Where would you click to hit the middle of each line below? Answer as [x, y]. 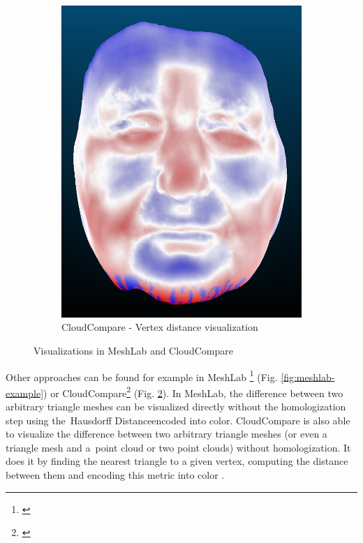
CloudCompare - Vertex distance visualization [160, 327]
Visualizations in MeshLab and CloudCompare [133, 350]
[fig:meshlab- [308, 377]
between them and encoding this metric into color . [115, 475]
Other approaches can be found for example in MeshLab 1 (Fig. [142, 375]
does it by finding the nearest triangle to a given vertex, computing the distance [177, 461]
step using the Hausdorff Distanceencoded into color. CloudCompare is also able [178, 420]
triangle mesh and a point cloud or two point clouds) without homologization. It [178, 447]
